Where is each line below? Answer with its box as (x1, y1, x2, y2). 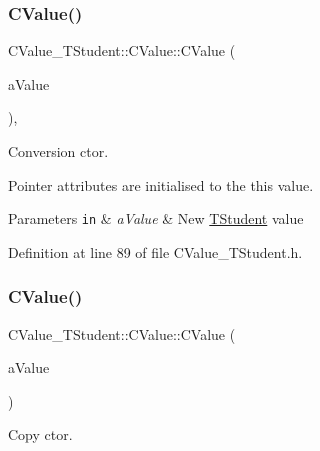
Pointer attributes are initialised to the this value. (8, 174, 314, 195)
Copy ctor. (8, 424, 73, 445)
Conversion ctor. (8, 141, 109, 161)
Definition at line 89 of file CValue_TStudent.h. (8, 241, 303, 262)
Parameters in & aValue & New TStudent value (8, 208, 304, 229)
